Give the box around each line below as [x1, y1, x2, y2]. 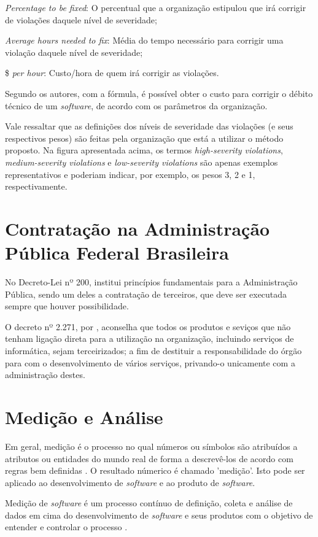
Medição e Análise [5, 404, 163, 429]
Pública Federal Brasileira [5, 240, 229, 265]
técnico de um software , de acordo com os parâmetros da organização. [5, 99, 268, 112]
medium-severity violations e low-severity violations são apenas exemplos [5, 155, 278, 168]
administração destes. [5, 368, 85, 381]
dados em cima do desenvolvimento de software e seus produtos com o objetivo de [5, 508, 313, 521]
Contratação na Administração [5, 215, 270, 241]
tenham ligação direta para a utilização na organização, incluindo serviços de [5, 332, 294, 345]
